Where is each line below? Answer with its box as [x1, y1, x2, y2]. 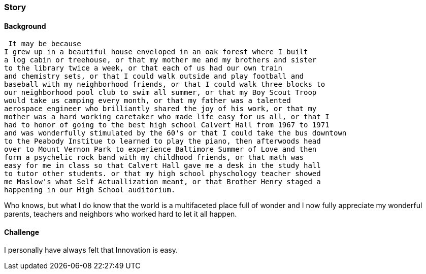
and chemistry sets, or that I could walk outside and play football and [4, 72, 304, 81]
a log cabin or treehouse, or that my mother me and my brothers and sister [4, 56, 317, 64]
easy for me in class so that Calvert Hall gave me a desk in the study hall [4, 161, 321, 170]
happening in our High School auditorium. [4, 186, 176, 194]
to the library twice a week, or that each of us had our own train [4, 64, 282, 73]
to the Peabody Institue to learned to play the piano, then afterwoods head [4, 137, 321, 146]
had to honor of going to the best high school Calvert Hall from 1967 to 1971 [4, 121, 330, 129]
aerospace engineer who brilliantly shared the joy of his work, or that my [4, 105, 317, 113]
